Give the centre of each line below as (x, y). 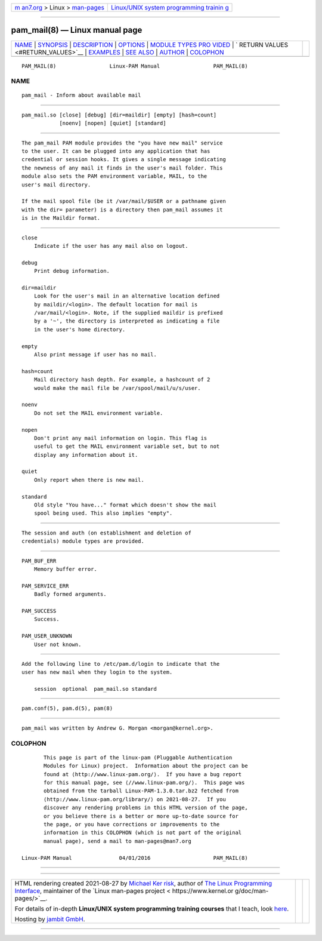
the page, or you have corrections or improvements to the (132, 824)
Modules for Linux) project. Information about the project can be (146, 766)
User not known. (58, 644)
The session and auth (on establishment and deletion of (107, 533)
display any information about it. (86, 455)
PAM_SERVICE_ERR (45, 586)
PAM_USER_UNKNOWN (47, 636)
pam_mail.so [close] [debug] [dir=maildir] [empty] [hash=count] (119, 115)
